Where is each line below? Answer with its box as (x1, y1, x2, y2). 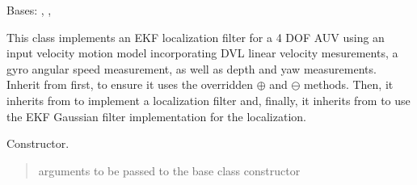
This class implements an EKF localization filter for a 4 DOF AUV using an (6, 28, 385, 45)
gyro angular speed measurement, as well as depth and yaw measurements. (6, 60, 377, 77)
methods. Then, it (304, 76, 394, 93)
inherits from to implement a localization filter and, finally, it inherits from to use (6, 91, 411, 108)
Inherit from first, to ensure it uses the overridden (6, 76, 254, 93)
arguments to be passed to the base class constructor (38, 162, 301, 179)
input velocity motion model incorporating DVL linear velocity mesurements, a (6, 44, 398, 61)
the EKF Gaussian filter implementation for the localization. (6, 107, 306, 124)
